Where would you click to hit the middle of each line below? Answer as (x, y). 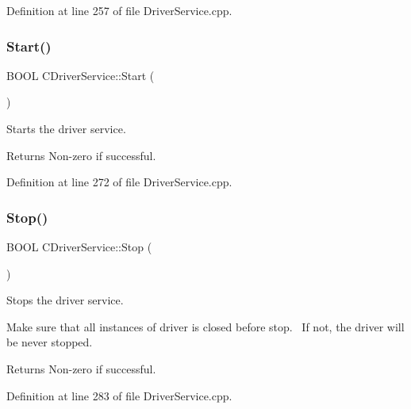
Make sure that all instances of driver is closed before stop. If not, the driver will (205, 326)
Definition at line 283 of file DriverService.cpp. (119, 395)
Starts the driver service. (66, 128)
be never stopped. (50, 342)
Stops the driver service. (65, 300)
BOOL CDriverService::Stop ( (79, 247)
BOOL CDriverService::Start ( (81, 75)
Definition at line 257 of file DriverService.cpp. (119, 10)
